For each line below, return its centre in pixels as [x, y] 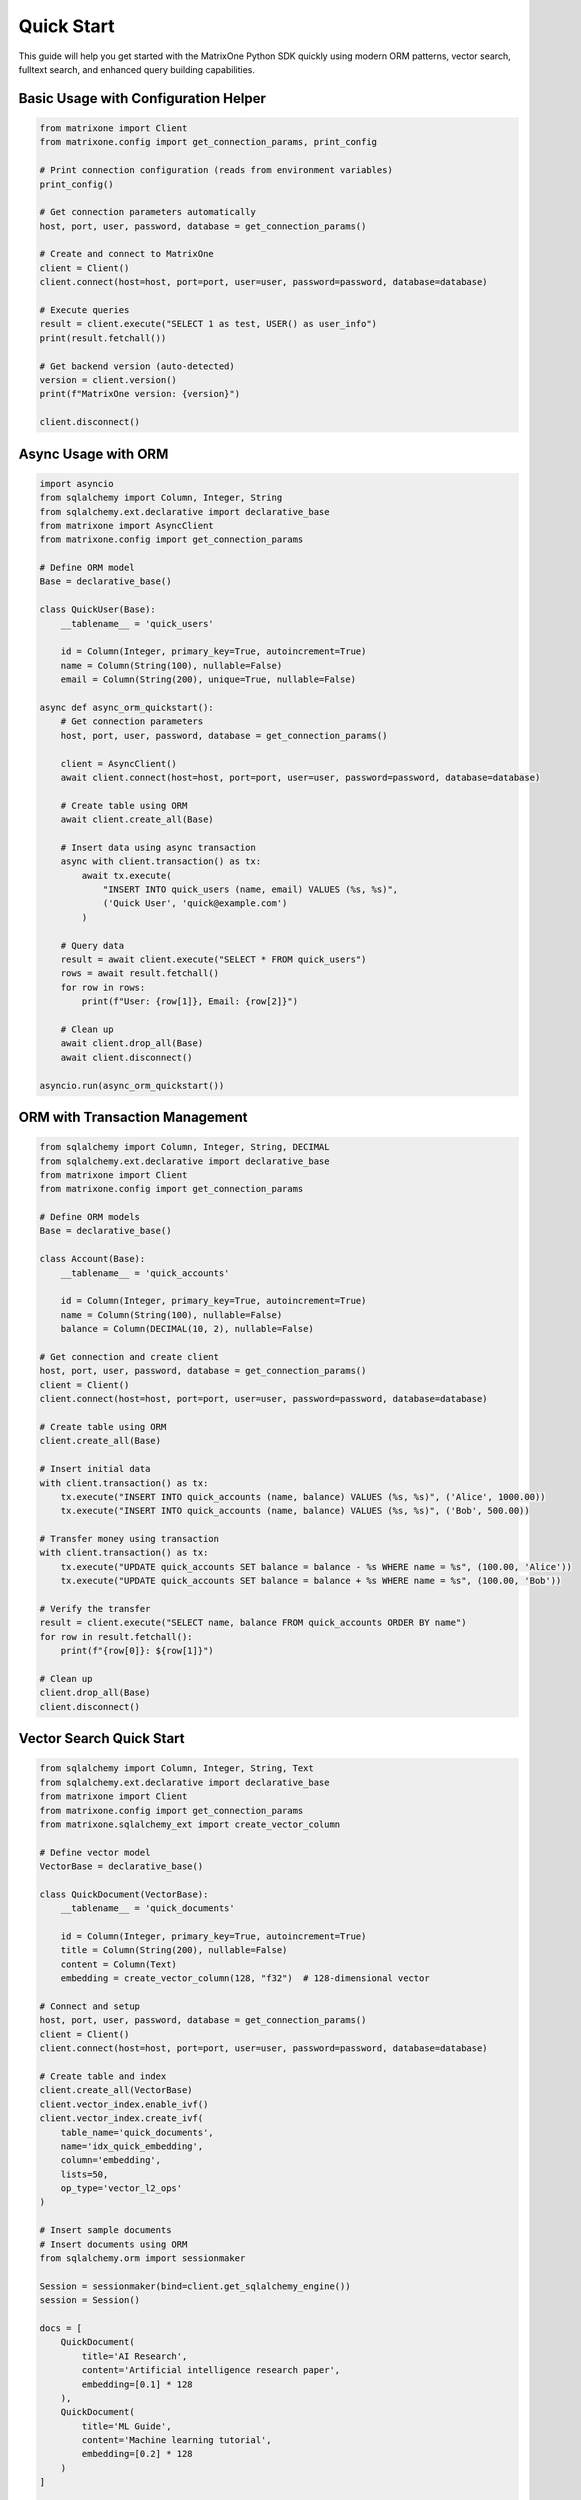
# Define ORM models [89, 1217]
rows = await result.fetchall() [140, 973]
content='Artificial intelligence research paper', [211, 2370]
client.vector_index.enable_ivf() [124, 2104]
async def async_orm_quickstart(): [126, 707]
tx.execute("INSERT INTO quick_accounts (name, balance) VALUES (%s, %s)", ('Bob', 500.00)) [295, 1511]
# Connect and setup [89, 2006]
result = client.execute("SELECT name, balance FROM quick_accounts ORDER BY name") [253, 1623]
